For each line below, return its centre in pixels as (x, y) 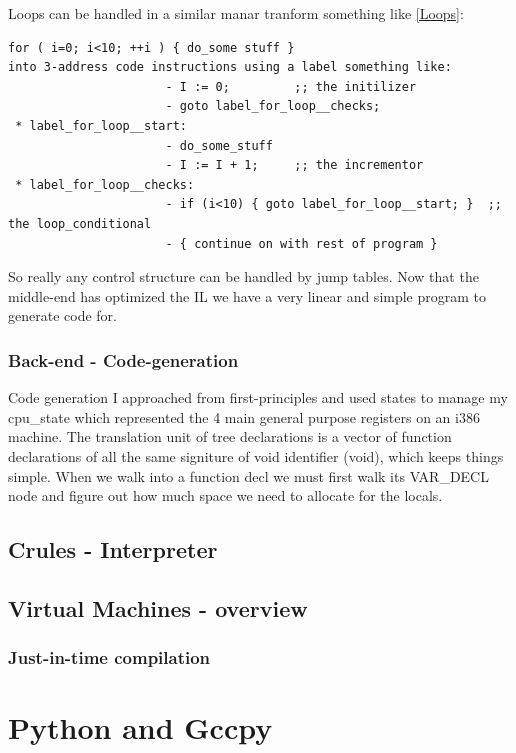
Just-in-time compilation (109, 657)
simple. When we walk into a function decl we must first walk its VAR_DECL (248, 475)
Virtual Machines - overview (158, 607)
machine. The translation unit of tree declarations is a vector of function (230, 436)
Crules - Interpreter (113, 549)
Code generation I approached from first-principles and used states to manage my (258, 397)
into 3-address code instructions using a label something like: (230, 67)
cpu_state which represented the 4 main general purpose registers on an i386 (244, 416)
